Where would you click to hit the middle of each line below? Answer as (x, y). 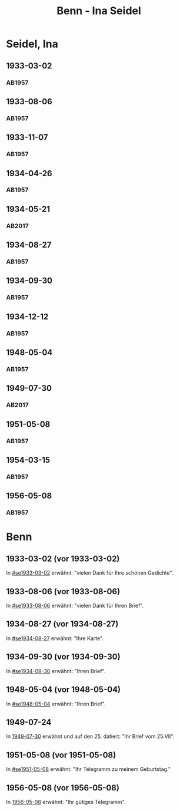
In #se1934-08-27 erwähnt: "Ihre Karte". (55, 638)
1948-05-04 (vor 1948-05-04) (64, 690)
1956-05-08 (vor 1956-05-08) (63, 788)
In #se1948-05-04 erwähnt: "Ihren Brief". (56, 704)
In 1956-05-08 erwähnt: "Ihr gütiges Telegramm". (66, 802)
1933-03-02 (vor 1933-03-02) (63, 558)
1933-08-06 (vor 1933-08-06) (63, 591)
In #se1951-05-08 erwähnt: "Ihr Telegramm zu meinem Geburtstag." (89, 769)
